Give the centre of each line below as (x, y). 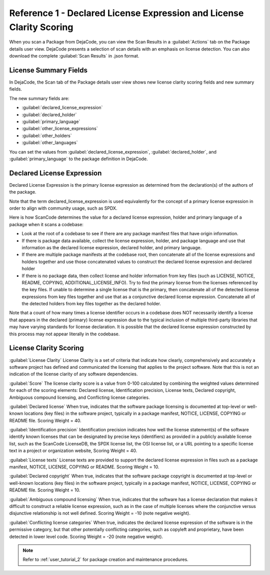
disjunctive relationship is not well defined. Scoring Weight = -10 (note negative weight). (100, 513)
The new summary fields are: (39, 98)
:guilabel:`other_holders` (47, 136)
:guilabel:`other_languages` (50, 143)
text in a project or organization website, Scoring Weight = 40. (73, 451)
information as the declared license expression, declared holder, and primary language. (112, 247)
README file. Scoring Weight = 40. (45, 420)
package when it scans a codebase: (46, 224)
